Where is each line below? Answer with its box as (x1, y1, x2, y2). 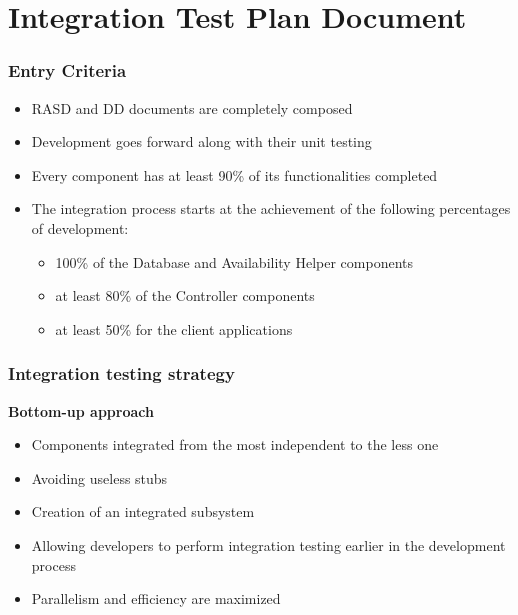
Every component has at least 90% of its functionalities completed (31, 164, 438, 185)
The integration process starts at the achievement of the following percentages (31, 198, 511, 219)
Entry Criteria (8, 58, 127, 83)
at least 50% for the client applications (55, 318, 293, 339)
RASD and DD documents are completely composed (31, 97, 353, 118)
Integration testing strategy (8, 361, 235, 386)
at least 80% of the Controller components (55, 285, 315, 306)
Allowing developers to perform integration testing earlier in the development (31, 534, 506, 555)
